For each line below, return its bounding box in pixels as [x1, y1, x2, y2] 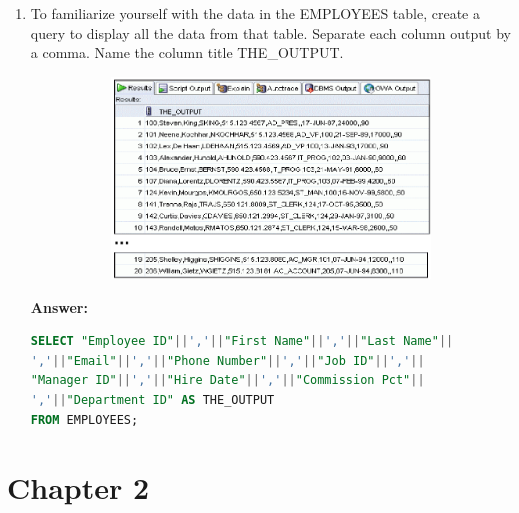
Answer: [30, 296, 88, 317]
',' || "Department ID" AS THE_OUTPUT [30, 392, 275, 407]
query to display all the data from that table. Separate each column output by [30, 22, 511, 43]
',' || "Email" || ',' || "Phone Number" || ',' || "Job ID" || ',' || [30, 353, 425, 368]
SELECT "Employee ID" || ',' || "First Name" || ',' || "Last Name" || [30, 334, 454, 349]
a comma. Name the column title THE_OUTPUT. [30, 42, 344, 63]
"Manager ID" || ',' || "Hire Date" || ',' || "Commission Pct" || [30, 373, 425, 388]
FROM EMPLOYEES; [30, 412, 139, 427]
